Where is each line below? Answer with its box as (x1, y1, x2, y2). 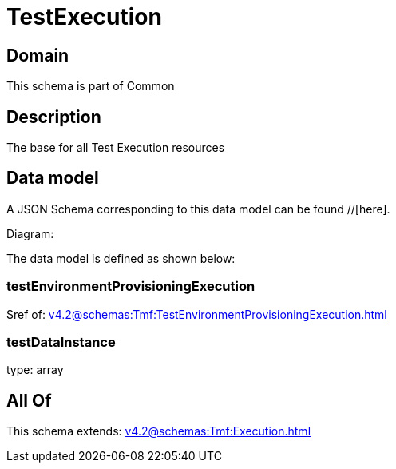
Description (6, 106, 101, 127)
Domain (6, 45, 69, 66)
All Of (6, 390, 52, 411)
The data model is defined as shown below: (6, 251, 236, 265)
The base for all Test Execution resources (6, 141, 225, 155)
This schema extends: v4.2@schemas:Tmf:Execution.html (6, 424, 311, 439)
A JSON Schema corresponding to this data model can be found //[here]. (6, 201, 390, 216)
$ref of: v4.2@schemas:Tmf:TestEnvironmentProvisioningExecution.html (6, 307, 387, 321)
